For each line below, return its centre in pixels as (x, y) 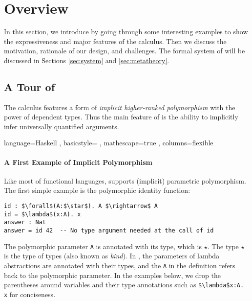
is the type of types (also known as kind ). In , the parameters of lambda (112, 256)
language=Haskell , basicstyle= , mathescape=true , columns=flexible (109, 143)
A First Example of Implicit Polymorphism (78, 162)
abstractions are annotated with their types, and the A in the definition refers (120, 265)
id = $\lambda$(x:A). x (42, 214)
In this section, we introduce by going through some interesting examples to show (126, 32)
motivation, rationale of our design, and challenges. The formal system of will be (125, 51)
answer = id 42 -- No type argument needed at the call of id (109, 231)
